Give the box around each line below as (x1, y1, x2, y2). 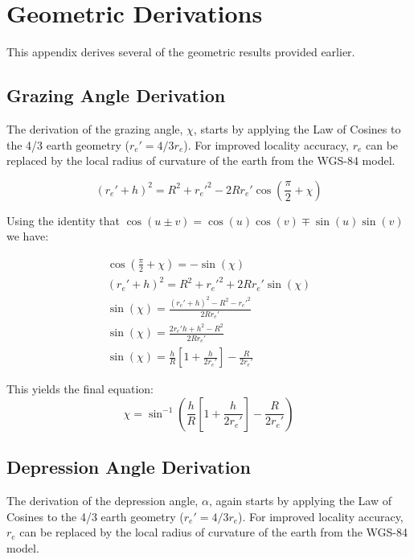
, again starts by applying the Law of (208, 491, 391, 508)
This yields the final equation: (6, 380, 154, 397)
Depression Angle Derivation (6, 454, 251, 479)
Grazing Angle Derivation (6, 83, 226, 108)
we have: (6, 228, 49, 245)
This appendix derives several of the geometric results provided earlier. (6, 43, 355, 60)
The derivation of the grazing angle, (6, 120, 183, 137)
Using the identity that (6, 212, 120, 228)
